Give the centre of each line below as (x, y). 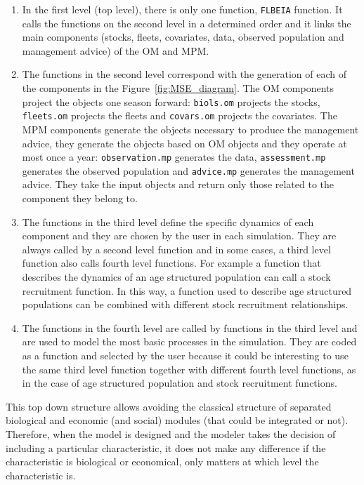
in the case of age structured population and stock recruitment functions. (180, 383)
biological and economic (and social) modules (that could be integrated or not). (177, 420)
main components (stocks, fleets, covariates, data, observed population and (183, 37)
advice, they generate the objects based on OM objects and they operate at (184, 143)
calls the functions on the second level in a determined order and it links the (187, 23)
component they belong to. (80, 198)
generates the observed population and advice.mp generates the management (188, 170)
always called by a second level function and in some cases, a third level (176, 249)
